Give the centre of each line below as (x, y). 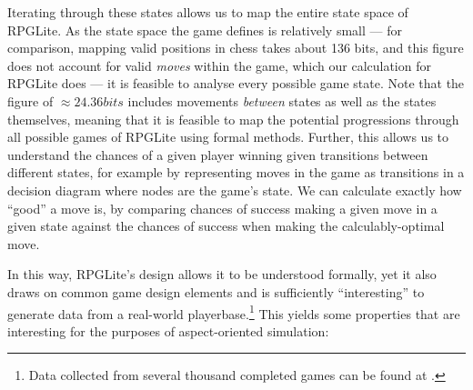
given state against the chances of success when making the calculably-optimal (226, 226)
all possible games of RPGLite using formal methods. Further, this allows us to (228, 137)
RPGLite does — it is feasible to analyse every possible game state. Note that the (236, 83)
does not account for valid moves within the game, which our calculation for (219, 65)
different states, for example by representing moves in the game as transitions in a (236, 172)
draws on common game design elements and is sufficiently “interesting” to (216, 291)
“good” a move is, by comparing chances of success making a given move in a (222, 208)
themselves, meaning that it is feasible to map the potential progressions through (233, 119)
